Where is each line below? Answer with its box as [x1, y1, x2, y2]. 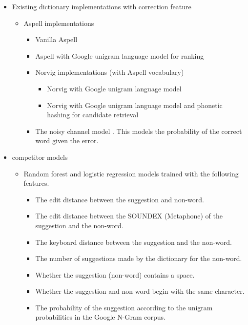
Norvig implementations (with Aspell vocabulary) [35, 67, 184, 77]
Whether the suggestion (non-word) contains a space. [35, 269, 195, 280]
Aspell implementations [23, 18, 94, 28]
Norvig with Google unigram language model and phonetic [47, 100, 223, 110]
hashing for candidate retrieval [47, 109, 139, 120]
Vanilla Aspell [35, 34, 78, 44]
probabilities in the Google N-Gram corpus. [35, 312, 165, 322]
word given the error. [35, 135, 99, 146]
